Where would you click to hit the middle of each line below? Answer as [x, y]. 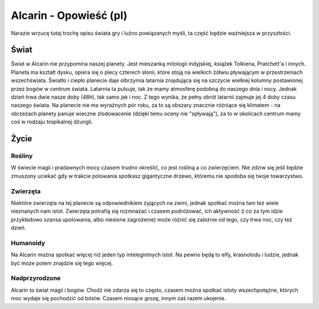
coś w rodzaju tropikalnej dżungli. [52, 122]
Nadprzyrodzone [36, 278]
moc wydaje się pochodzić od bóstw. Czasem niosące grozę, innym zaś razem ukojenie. [118, 298]
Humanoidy [28, 243]
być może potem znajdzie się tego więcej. [62, 263]
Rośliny [22, 155]
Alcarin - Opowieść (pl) [69, 15]
